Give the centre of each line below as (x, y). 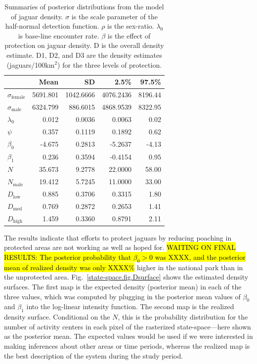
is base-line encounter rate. (59, 35)
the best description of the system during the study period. (94, 355)
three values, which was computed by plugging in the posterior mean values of (122, 296)
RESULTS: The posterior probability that (68, 257)
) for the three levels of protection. (110, 64)
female (18, 98)
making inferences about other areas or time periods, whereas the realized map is (127, 345)
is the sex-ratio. (131, 26)
